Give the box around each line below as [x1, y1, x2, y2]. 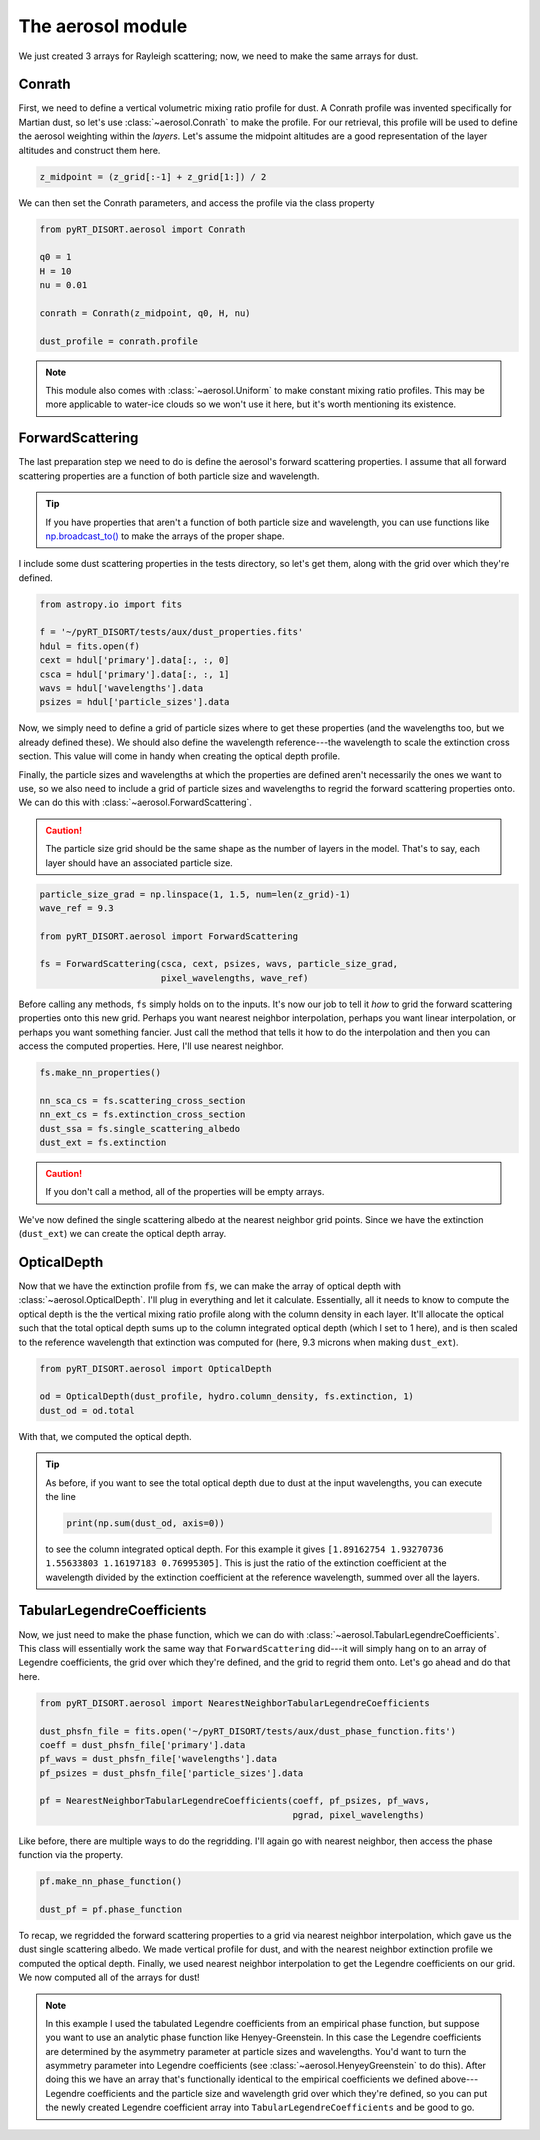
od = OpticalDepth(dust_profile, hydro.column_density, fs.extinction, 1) [39, 1391, 415, 1402]
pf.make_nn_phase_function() [39, 1876, 183, 1887]
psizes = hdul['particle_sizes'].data [39, 696, 230, 708]
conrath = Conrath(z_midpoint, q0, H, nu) [39, 307, 251, 319]
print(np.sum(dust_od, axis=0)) [66, 1517, 225, 1529]
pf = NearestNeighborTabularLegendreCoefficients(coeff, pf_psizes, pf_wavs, [39, 1795, 430, 1807]
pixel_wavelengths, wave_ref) [160, 972, 309, 984]
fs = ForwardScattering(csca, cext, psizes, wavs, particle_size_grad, [39, 958, 399, 970]
